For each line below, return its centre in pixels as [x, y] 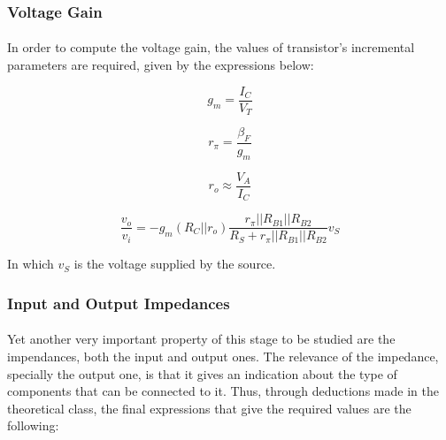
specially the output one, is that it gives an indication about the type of [202, 373]
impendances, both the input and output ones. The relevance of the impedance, [223, 356]
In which [31, 264]
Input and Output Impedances [119, 303]
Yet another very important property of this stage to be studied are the [201, 339]
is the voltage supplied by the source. [175, 264]
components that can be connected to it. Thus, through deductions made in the [223, 391]
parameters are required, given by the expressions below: [161, 65]
